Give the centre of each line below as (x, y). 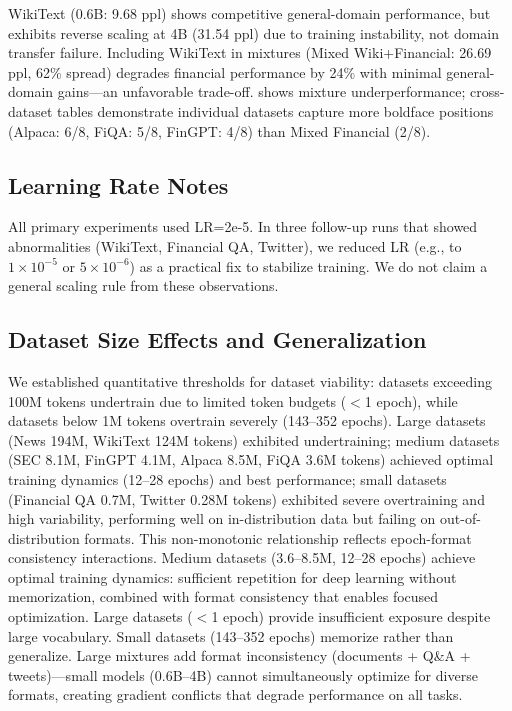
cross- (487, 91)
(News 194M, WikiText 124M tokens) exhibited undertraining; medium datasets (254, 439)
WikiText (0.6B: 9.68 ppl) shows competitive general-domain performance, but (249, 13)
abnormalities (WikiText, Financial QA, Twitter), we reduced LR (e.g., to (235, 245)
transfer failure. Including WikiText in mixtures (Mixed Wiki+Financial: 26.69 (250, 52)
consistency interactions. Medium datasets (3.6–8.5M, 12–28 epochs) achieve (242, 557)
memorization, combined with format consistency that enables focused (223, 596)
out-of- (460, 518)
